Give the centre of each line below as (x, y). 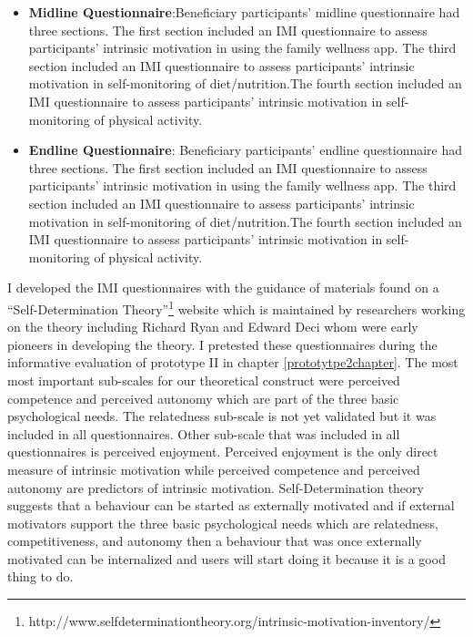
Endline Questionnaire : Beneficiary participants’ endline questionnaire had (246, 150)
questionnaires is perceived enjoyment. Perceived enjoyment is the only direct (223, 452)
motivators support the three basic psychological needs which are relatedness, (223, 523)
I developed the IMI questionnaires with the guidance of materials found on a (223, 288)
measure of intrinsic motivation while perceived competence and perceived (214, 469)
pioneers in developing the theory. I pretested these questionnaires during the (222, 344)
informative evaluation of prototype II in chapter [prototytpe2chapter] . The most (233, 362)
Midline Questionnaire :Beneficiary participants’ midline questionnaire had (244, 12)
